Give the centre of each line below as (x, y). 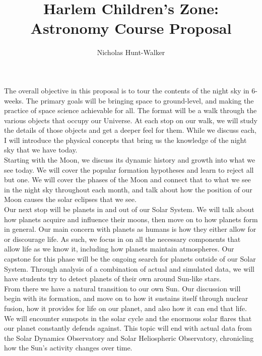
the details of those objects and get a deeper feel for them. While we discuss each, (130, 130)
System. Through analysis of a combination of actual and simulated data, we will (129, 268)
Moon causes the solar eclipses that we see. (70, 199)
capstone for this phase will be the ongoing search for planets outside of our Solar (130, 259)
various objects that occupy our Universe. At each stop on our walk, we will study (131, 120)
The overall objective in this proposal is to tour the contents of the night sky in (127, 90)
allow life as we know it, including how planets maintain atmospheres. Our (119, 249)
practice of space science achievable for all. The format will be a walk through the (130, 110)
